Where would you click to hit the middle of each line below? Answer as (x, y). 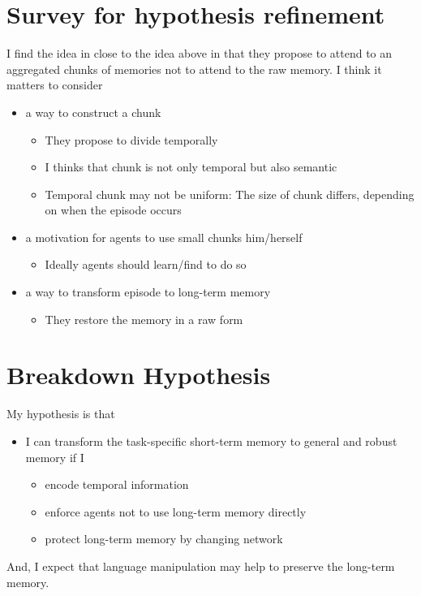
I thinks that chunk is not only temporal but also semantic (191, 167)
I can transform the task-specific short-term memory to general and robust (211, 441)
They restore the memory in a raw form (144, 319)
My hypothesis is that (61, 414)
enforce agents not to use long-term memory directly (176, 511)
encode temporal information (117, 484)
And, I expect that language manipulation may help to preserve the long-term (201, 566)
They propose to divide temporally (131, 139)
